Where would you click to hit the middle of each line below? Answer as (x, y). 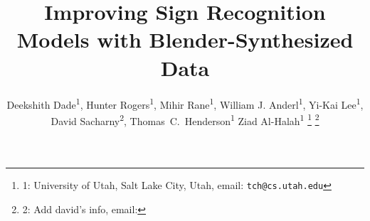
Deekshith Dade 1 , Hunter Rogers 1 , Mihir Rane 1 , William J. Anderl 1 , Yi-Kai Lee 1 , (185, 103)
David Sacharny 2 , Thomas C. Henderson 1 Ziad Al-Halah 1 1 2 (185, 119)
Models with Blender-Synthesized (185, 39)
